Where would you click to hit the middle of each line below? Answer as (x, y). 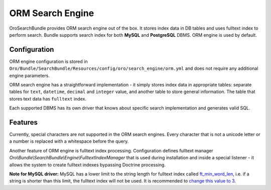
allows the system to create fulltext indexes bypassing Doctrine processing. (87, 165)
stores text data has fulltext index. (48, 99)
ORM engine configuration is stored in (48, 61)
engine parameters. (30, 75)
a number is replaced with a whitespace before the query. (69, 141)
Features (23, 122)
